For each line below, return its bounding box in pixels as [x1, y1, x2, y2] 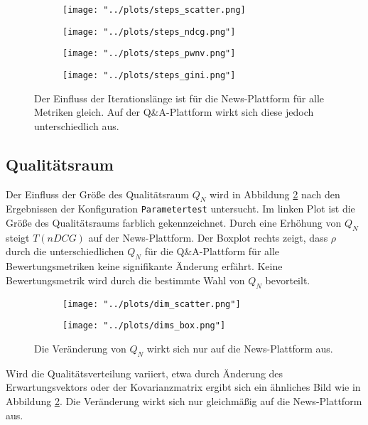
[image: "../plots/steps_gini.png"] [63, 70, 236, 80]
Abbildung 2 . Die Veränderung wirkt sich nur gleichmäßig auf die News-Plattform [6, 393, 362, 408]
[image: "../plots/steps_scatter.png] [63, 5, 246, 15]
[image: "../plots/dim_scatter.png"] [63, 298, 241, 309]
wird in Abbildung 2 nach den [210, 186, 340, 201]
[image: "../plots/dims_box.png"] [63, 321, 226, 331]
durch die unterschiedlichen [6, 244, 124, 259]
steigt [6, 230, 30, 244]
